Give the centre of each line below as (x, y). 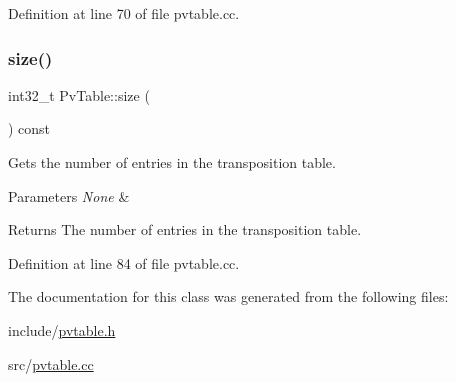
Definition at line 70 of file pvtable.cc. (124, 13)
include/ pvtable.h (62, 329)
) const (29, 128)
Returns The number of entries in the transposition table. (185, 229)
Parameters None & (69, 195)
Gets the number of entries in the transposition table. (172, 162)
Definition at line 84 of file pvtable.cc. (124, 262)
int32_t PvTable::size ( (79, 94)
